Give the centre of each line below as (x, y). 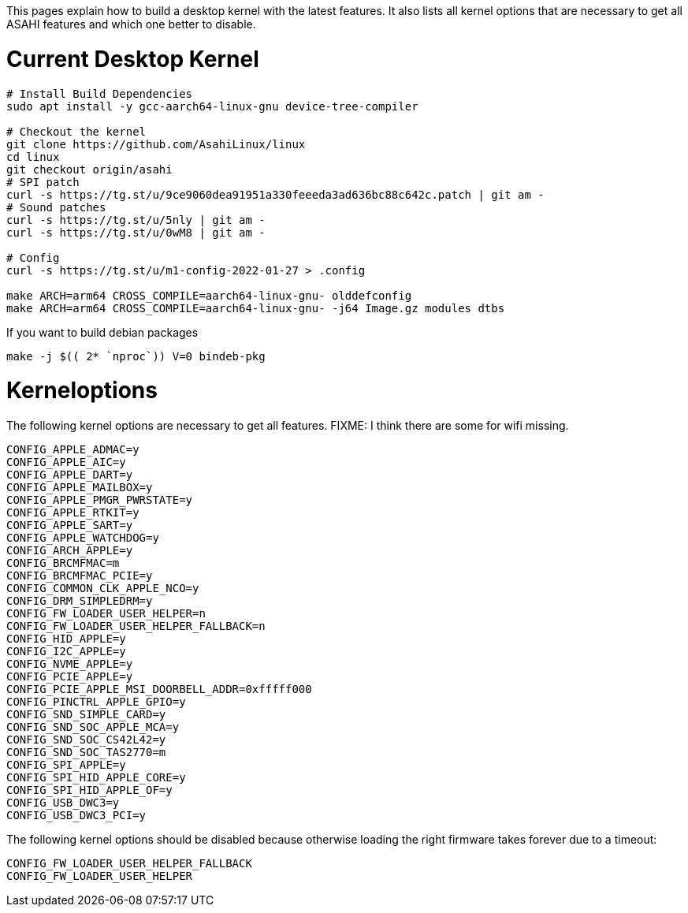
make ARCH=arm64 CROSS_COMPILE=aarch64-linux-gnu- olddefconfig (209, 295)
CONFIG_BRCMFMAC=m (63, 563)
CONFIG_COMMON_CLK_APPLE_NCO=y (103, 588)
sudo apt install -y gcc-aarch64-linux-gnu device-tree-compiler (212, 106)
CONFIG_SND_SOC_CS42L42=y (86, 740)
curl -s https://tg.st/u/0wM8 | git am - (136, 232)
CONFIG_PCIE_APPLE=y (70, 676)
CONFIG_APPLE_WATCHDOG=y (83, 538)
